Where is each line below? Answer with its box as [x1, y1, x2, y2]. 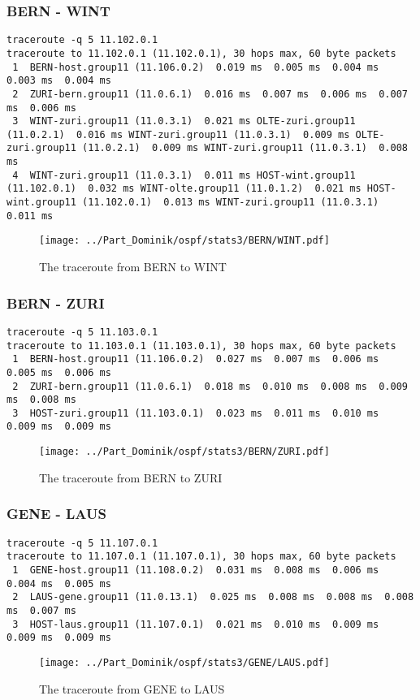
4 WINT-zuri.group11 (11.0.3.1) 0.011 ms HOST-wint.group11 [12, 169, 356, 181]
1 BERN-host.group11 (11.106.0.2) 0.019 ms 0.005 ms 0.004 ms [12, 61, 379, 73]
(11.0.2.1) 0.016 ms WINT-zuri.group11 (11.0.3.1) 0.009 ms [6, 128, 350, 140]
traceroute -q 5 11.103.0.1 [6, 326, 158, 338]
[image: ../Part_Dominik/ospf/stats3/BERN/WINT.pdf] [39, 235, 330, 247]
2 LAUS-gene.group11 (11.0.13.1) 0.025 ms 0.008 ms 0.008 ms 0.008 [12, 591, 414, 603]
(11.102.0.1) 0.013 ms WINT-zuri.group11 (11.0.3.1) [82, 197, 379, 209]
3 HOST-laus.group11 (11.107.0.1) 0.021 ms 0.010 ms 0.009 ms [12, 618, 379, 630]
